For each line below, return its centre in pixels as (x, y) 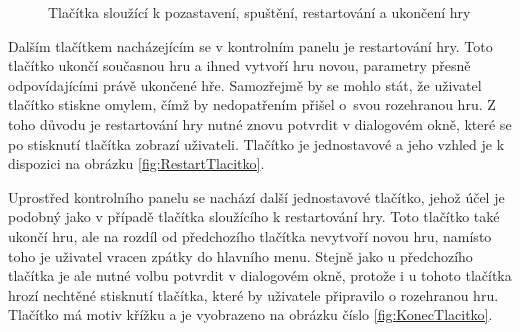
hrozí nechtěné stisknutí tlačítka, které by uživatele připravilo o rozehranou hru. (253, 294)
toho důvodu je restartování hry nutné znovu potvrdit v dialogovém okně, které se (260, 123)
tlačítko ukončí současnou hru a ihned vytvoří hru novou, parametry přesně (239, 65)
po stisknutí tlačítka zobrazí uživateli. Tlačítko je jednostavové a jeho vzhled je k (256, 143)
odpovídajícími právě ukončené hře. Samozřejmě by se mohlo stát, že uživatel (245, 84)
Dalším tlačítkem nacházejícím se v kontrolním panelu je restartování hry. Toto (250, 45)
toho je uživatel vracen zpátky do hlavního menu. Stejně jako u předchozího (240, 255)
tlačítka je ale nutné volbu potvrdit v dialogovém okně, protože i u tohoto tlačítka (260, 275)
